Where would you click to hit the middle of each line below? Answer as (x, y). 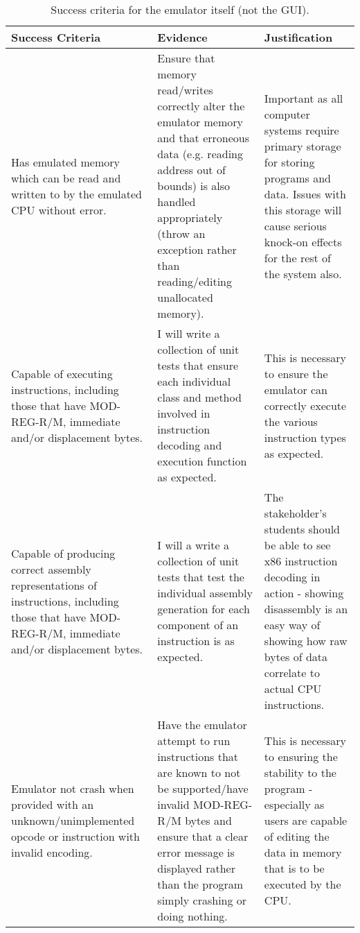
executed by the (303, 884)
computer (287, 114)
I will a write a (193, 545)
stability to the (300, 772)
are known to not (199, 772)
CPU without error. (59, 209)
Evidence (182, 37)
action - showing (304, 593)
